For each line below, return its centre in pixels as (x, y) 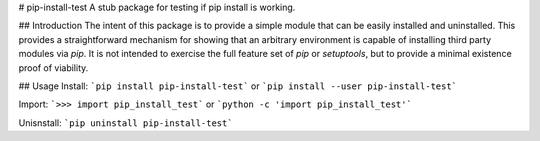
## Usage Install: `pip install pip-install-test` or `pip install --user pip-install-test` (238, 86)
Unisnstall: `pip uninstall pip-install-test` (126, 122)
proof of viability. (53, 67)
